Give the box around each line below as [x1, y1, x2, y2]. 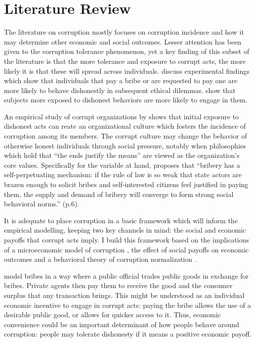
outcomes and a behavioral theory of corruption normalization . [4, 254, 197, 264]
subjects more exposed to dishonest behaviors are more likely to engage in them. [4, 95, 248, 105]
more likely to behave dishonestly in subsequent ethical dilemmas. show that [4, 85, 236, 95]
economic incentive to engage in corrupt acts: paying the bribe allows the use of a [4, 299, 251, 310]
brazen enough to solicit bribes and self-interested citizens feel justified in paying [4, 179, 249, 190]
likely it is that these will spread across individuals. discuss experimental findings [4, 65, 250, 76]
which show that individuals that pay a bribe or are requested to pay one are [4, 75, 238, 86]
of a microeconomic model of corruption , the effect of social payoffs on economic [4, 244, 249, 254]
